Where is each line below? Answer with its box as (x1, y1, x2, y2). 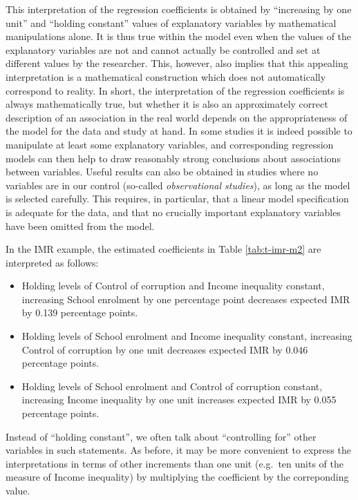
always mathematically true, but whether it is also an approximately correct (6, 97, 328, 111)
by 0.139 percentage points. (21, 305, 138, 320)
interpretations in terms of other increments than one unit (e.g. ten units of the (6, 456, 343, 470)
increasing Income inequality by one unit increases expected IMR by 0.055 (21, 392, 337, 407)
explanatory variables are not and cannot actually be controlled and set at (6, 42, 321, 57)
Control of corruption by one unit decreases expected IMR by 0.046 (21, 342, 308, 356)
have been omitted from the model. (6, 218, 155, 233)
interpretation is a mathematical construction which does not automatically (6, 69, 326, 84)
